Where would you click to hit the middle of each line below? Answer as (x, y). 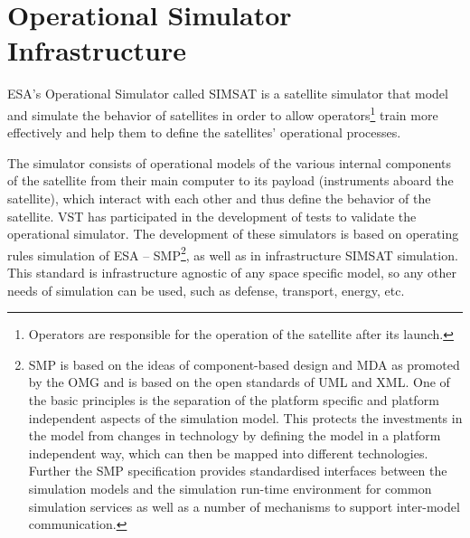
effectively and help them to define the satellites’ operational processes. (204, 132)
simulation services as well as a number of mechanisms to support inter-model (244, 506)
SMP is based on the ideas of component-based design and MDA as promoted (244, 364)
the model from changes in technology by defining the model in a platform (235, 435)
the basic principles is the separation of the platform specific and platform (234, 399)
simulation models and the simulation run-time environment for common (230, 488)
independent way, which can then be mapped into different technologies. (228, 453)
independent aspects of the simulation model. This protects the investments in (245, 417)
